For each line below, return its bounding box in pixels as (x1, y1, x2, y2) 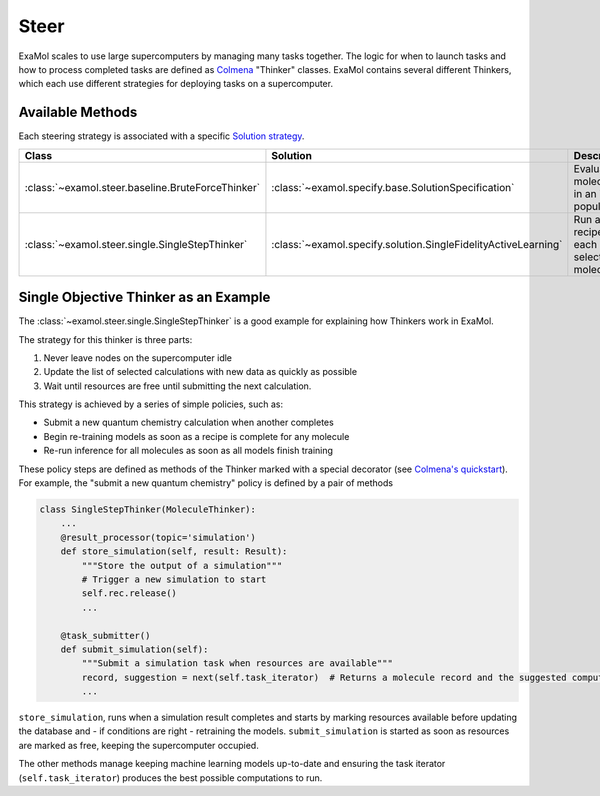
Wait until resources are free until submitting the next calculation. (43, 380, 312, 392)
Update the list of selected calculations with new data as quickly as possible (43, 366, 358, 378)
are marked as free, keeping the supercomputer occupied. (18, 739, 259, 751)
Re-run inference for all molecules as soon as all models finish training (43, 445, 334, 457)
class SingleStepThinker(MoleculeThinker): (39, 504, 257, 515)
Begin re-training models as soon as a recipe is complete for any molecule (43, 430, 350, 442)
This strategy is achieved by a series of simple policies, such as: (18, 398, 284, 410)
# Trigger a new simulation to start (81, 573, 267, 585)
